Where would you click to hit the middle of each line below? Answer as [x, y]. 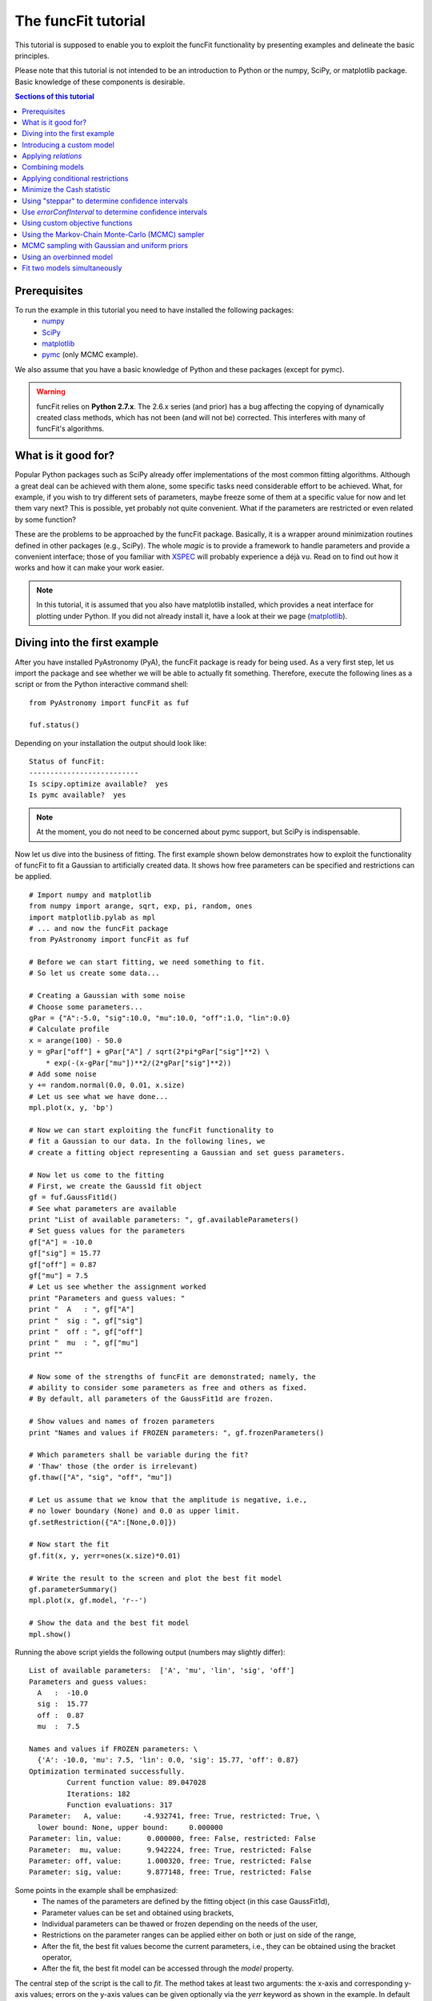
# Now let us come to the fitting [96, 1175]
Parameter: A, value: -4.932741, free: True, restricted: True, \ [174, 1816]
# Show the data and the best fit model [109, 1623]
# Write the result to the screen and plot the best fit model [156, 1578]
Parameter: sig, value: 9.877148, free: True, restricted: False [170, 1872]
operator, [57, 1958]
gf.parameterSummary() [74, 1589]
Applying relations [52, 156]
